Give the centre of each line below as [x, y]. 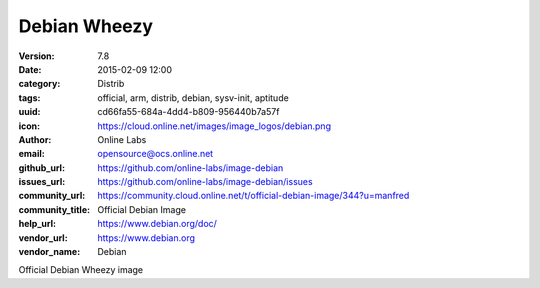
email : [31, 154]
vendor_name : [49, 252]
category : [39, 84]
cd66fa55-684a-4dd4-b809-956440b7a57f [188, 112]
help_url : [37, 224]
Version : [36, 56]
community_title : [54, 209]
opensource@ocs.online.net [155, 154]
